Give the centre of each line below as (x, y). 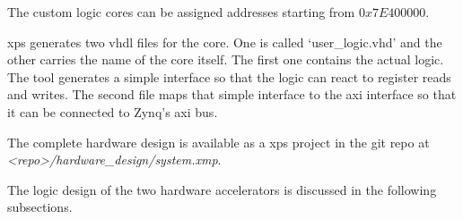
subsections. (40, 207)
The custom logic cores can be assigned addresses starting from (181, 12)
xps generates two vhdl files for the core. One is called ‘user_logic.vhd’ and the (225, 42)
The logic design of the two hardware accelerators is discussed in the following (222, 189)
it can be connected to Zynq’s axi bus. (113, 111)
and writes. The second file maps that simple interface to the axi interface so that (232, 94)
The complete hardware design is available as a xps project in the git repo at (218, 142)
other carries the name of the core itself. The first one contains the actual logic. (226, 59)
